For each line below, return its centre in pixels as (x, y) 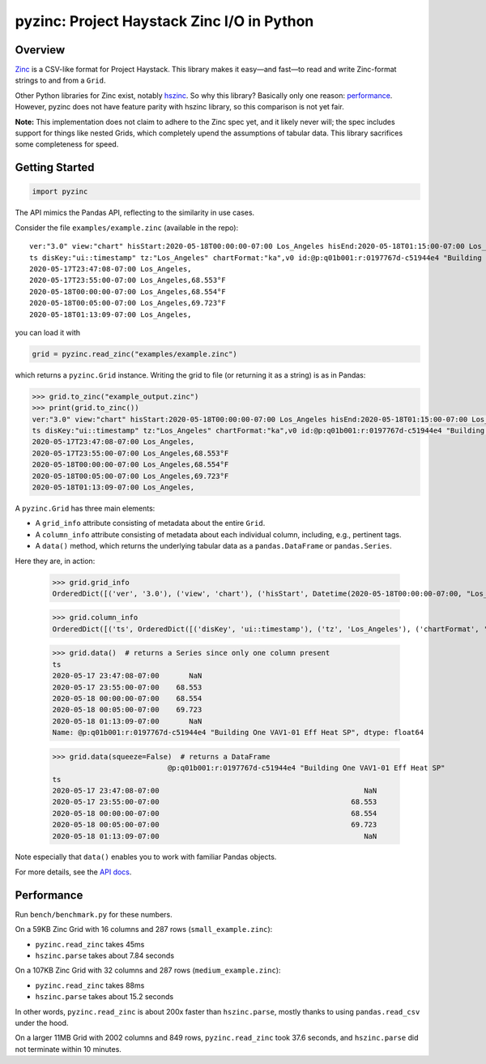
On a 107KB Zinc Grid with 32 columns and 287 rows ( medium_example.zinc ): (148, 970)
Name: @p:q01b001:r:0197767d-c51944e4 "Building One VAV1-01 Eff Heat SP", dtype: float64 (238, 733)
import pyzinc (60, 192)
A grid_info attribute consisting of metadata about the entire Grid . (150, 523)
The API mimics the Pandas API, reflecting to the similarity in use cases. (135, 213)
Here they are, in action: (55, 561)
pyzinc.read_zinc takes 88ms (90, 985)
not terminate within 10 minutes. (68, 1049)
